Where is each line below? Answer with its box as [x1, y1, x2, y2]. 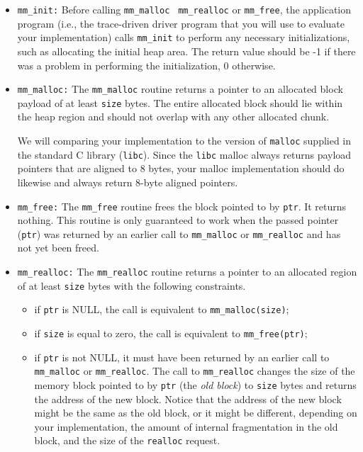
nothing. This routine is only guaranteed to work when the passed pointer [17, 213, 339, 227]
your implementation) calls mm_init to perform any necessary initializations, [17, 30, 350, 45]
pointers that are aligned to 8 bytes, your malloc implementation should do [17, 161, 345, 176]
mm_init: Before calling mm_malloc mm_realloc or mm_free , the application [17, 2, 352, 16]
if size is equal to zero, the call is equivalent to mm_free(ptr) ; [34, 325, 308, 340]
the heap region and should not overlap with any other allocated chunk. [17, 109, 330, 124]
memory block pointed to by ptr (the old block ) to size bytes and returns [34, 377, 357, 392]
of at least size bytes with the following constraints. [17, 278, 246, 293]
